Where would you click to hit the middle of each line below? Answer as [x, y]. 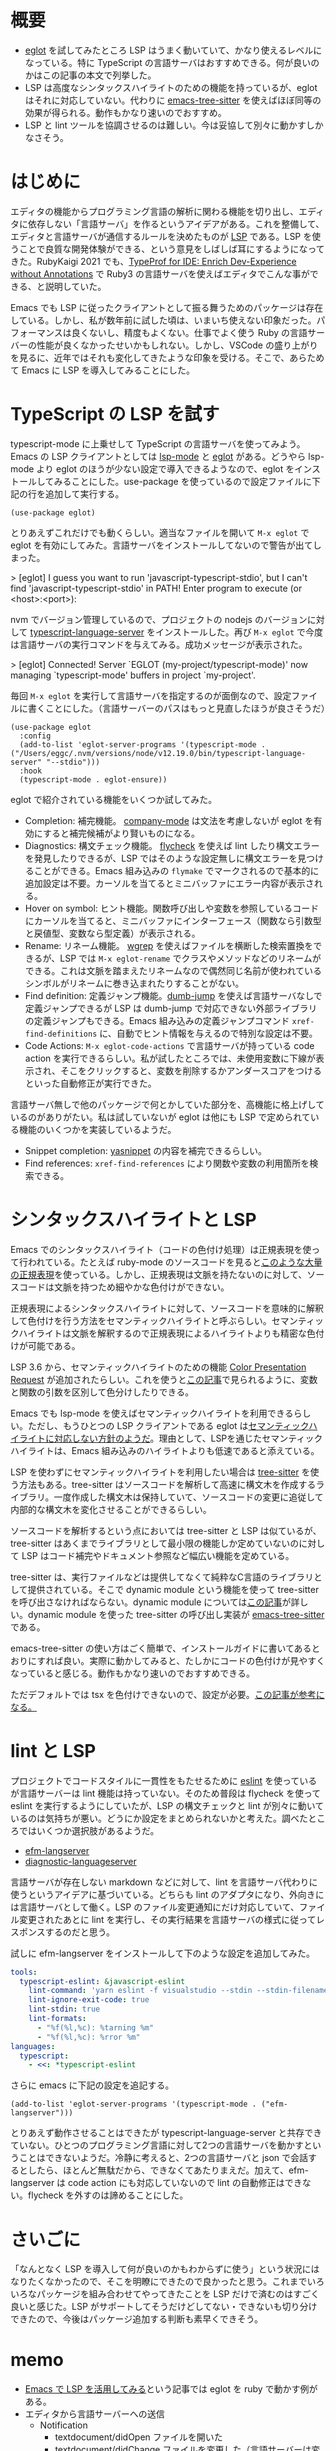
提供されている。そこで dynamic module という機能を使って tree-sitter [173, 1589]
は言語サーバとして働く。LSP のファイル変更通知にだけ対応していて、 [155, 1907]
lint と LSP [53, 1750]
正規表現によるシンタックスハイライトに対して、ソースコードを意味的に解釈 [167, 1308]
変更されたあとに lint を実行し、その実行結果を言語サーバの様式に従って [167, 1919]
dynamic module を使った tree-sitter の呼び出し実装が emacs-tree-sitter [176, 1614]
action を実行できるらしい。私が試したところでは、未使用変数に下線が [170, 1058]
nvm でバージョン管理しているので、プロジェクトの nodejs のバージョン [159, 619]
